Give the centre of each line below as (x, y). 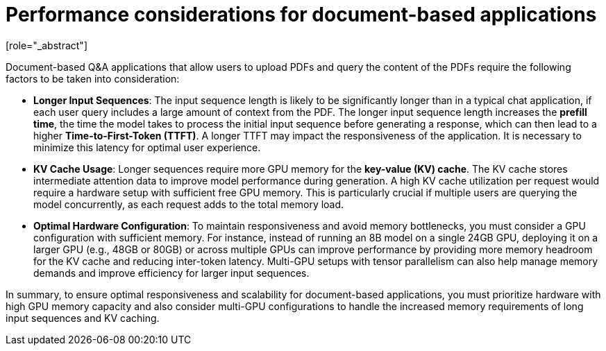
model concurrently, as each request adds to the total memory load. (189, 204)
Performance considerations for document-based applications (301, 15)
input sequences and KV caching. (83, 318)
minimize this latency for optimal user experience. (147, 147)
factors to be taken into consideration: (93, 78)
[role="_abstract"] (47, 45)
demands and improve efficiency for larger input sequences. (171, 273)
